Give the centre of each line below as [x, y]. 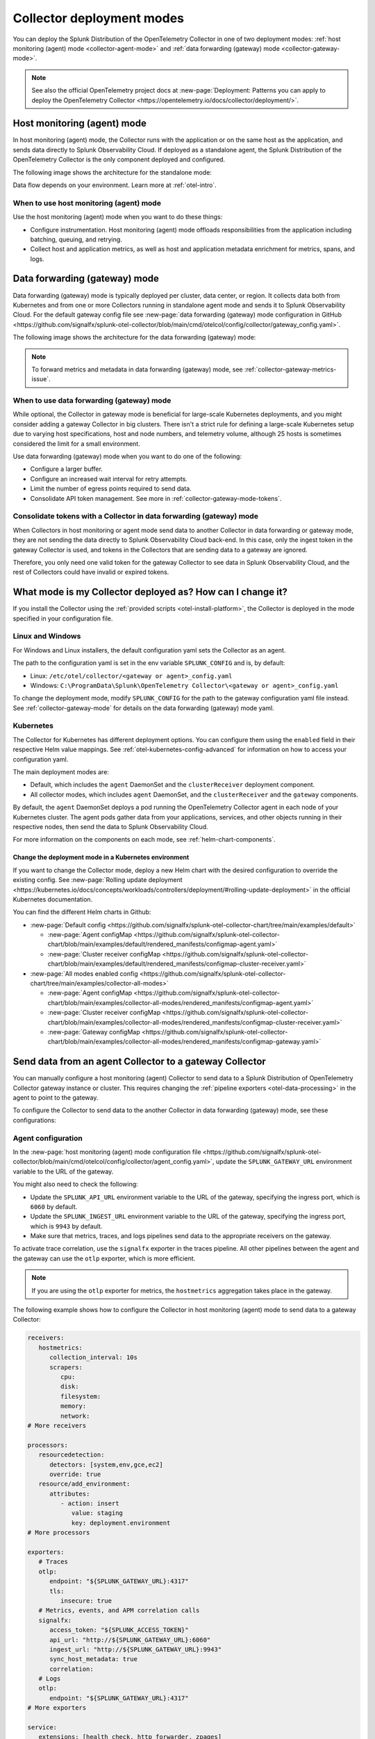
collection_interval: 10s [94, 1357]
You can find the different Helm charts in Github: [82, 912]
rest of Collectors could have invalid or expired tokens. [91, 572]
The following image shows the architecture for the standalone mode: [112, 172]
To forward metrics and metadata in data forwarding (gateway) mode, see [137, 369]
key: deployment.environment [121, 1523]
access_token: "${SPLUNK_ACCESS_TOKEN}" [119, 1630]
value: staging [97, 1513]
